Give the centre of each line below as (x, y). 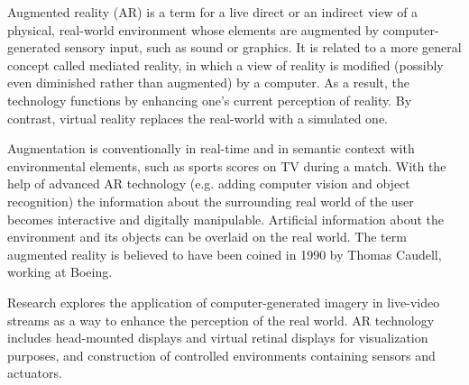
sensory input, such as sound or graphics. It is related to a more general (263, 47)
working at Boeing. (60, 272)
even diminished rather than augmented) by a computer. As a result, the (209, 82)
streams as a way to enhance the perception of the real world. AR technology (221, 320)
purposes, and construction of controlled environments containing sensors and (221, 355)
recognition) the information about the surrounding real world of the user (211, 201)
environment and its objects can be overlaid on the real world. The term (207, 237)
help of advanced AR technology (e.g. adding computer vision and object (209, 183)
